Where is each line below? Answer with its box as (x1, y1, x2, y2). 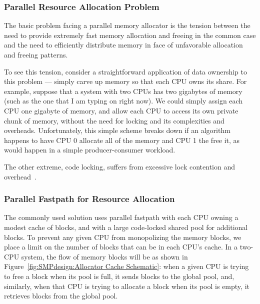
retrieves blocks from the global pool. (4, 290, 118, 301)
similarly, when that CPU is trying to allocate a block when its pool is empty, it (4, 280, 249, 291)
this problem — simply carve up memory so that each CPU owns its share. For (4, 76, 247, 86)
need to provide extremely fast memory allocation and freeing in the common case (4, 29, 256, 40)
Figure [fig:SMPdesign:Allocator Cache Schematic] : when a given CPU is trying (4, 261, 249, 271)
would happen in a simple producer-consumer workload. (4, 144, 175, 155)
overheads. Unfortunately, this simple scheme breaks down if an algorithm (4, 125, 230, 135)
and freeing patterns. (4, 49, 68, 59)
